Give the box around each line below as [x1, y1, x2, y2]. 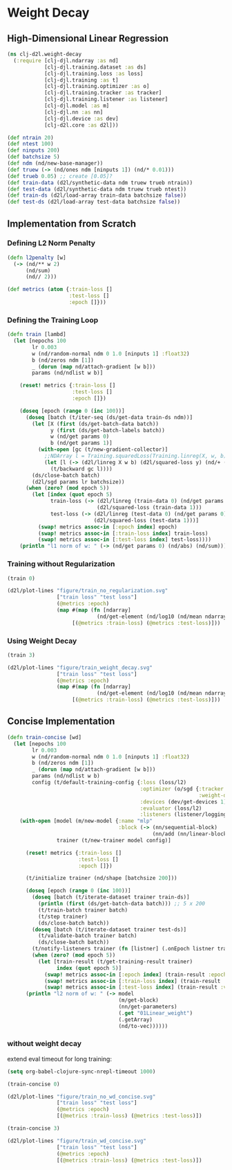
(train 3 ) [7, 651, 36, 659]
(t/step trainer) [37, 913, 88, 920]
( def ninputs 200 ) [7, 147, 60, 154]
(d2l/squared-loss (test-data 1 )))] [93, 517, 199, 524]
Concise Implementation [7, 716, 115, 727]
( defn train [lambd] [7, 331, 67, 338]
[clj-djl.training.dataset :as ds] [43, 64, 147, 71]
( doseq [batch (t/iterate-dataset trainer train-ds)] [32, 894, 190, 901]
